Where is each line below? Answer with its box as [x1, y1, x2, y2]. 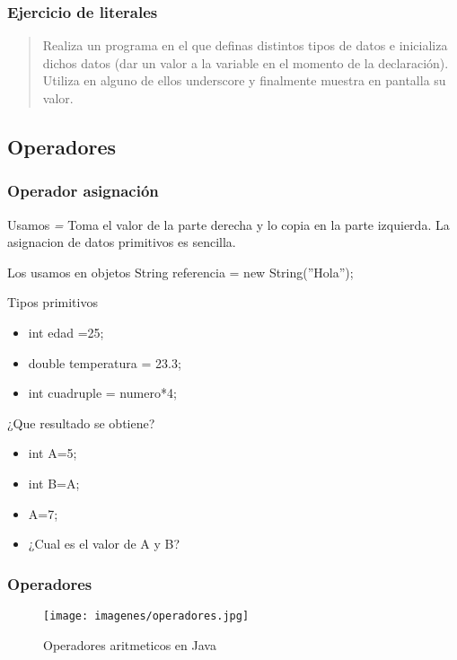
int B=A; [28, 473, 80, 492]
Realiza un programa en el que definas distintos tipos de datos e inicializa [42, 36, 448, 55]
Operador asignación [7, 180, 159, 202]
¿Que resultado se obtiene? [7, 413, 155, 432]
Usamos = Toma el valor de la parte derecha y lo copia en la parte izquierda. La [7, 215, 450, 233]
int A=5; [28, 444, 77, 462]
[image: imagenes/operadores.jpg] [43, 609, 250, 622]
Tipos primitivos [7, 293, 98, 312]
